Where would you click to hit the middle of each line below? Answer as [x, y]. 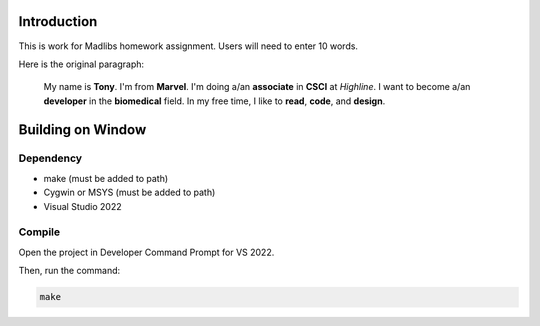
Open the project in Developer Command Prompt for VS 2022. [146, 252]
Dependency [50, 158]
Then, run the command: [69, 271]
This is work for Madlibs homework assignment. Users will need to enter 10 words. [188, 46]
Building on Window [82, 129]
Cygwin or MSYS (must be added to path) [129, 192]
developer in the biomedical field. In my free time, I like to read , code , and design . [214, 101]
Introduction [58, 21]
